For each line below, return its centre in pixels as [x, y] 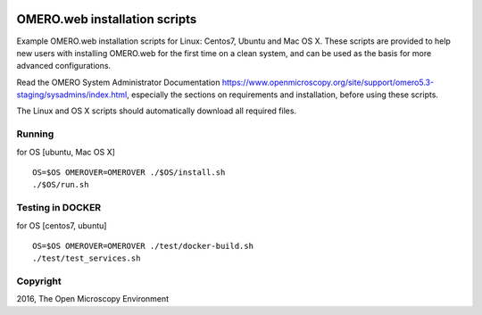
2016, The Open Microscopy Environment [93, 299]
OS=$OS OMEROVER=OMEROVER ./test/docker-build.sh [143, 246]
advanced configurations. [64, 66]
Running [35, 134]
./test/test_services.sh [87, 258]
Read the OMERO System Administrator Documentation [118, 82]
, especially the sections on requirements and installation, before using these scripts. [283, 95]
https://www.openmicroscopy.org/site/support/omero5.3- [328, 82]
